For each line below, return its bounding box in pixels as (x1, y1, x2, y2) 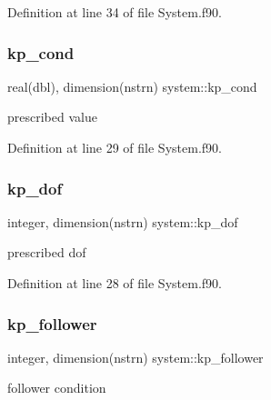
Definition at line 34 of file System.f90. (7, 3, 222, 21)
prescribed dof (7, 243, 86, 262)
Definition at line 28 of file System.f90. (7, 274, 222, 292)
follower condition (7, 378, 106, 397)
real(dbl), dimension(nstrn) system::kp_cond (7, 76, 257, 95)
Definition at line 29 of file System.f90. (7, 138, 222, 156)
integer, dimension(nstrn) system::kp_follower (7, 347, 264, 366)
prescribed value (7, 107, 97, 126)
